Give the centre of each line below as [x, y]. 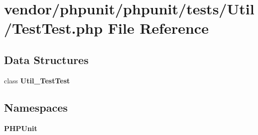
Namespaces [36, 107]
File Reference [158, 28]
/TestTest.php [54, 28]
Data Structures [46, 59]
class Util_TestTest [37, 80]
